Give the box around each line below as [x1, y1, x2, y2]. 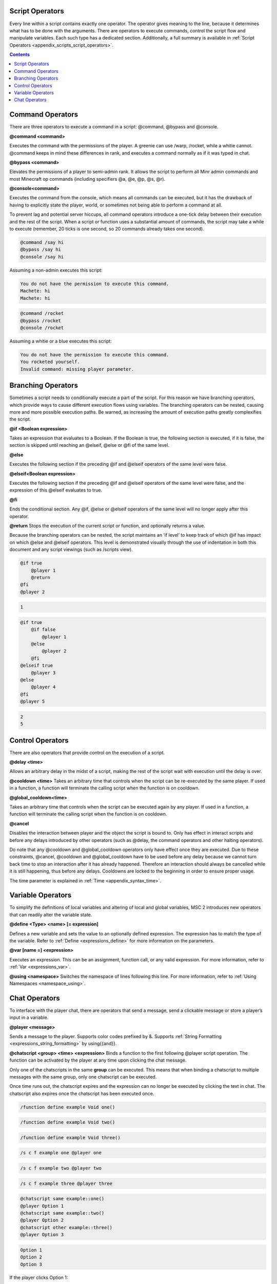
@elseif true [20, 663, 53, 669]
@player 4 [31, 684, 56, 690]
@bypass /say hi [20, 247, 62, 253]
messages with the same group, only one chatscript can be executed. [9, 1073, 157, 1080]
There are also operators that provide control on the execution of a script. [9, 749, 165, 756]
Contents [9, 51, 30, 58]
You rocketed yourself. [20, 359, 81, 365]
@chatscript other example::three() [20, 1224, 113, 1230]
